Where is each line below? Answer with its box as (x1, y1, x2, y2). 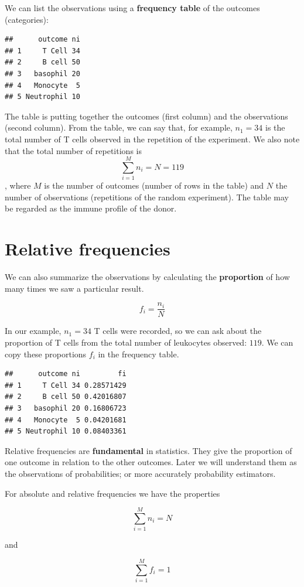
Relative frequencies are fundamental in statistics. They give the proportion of (5, 444, 292, 456)
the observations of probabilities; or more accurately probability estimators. (5, 467, 276, 479)
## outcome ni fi (5, 370, 127, 378)
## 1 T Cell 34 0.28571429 (5, 381, 127, 390)
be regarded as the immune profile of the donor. (5, 202, 177, 214)
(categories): (5, 13, 49, 25)
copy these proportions (5, 347, 87, 360)
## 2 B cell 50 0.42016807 (5, 393, 127, 401)
